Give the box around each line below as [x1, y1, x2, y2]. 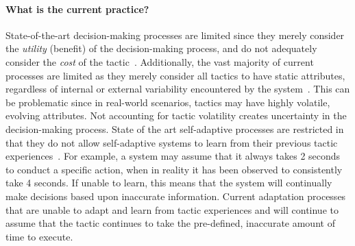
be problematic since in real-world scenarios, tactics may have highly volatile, [5, 95, 330, 109]
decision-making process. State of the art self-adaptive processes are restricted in [5, 121, 344, 136]
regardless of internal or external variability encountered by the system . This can [5, 82, 350, 96]
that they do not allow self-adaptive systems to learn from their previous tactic [5, 135, 338, 149]
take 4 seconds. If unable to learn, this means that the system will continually [5, 175, 332, 190]
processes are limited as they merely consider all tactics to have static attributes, [5, 68, 345, 82]
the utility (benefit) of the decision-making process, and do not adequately [5, 41, 317, 56]
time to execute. [5, 229, 73, 243]
